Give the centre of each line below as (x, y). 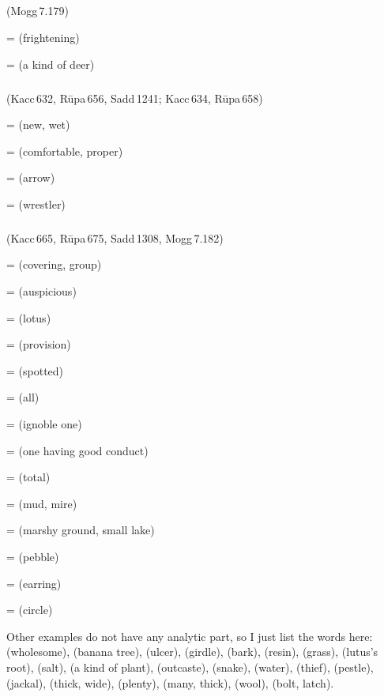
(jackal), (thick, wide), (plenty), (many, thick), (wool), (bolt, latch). (170, 682)
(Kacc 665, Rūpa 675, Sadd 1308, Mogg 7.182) (115, 237)
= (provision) (39, 344)
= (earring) (34, 583)
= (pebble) (33, 556)
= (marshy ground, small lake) (81, 530)
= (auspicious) (41, 291)
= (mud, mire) (42, 503)
